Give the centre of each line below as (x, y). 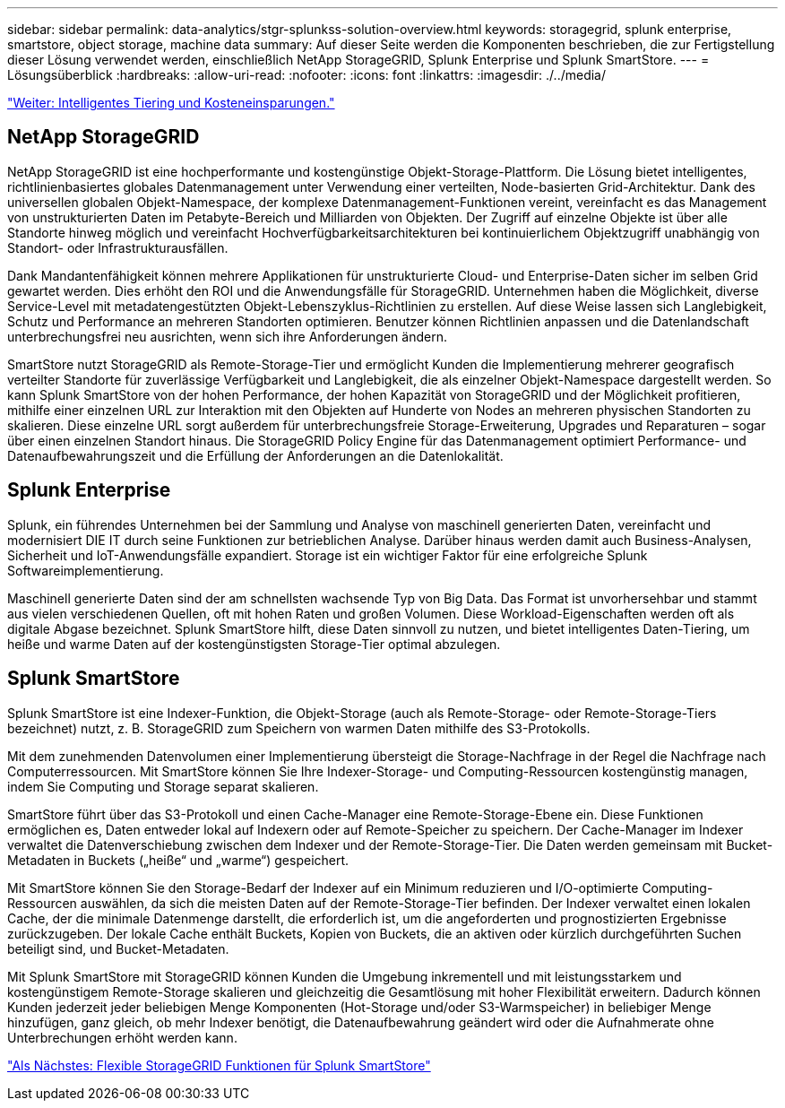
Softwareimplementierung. (86, 570)
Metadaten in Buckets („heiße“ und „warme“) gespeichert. (178, 860)
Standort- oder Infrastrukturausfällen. (118, 247)
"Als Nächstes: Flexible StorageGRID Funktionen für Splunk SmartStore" (219, 1065)
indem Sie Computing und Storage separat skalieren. (163, 786)
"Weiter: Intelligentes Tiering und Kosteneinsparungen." (171, 103)
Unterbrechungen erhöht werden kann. (122, 1037)
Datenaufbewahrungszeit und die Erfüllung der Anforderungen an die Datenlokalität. (255, 455)
